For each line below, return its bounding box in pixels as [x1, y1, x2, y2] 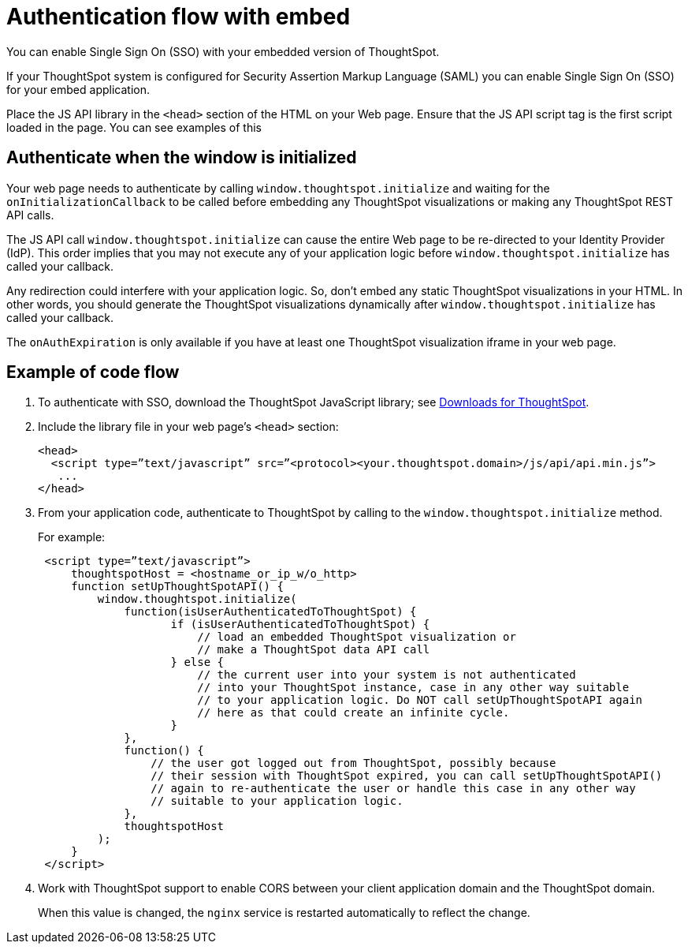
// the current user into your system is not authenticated [197, 668, 576, 682]
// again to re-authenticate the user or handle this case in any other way [151, 782, 636, 795]
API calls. [6, 208, 54, 222]
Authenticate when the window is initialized [6, 148, 357, 168]
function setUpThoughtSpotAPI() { [71, 580, 284, 593]
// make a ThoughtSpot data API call [197, 643, 430, 656]
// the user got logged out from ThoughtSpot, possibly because [151, 757, 556, 770]
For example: [38, 530, 106, 544]
